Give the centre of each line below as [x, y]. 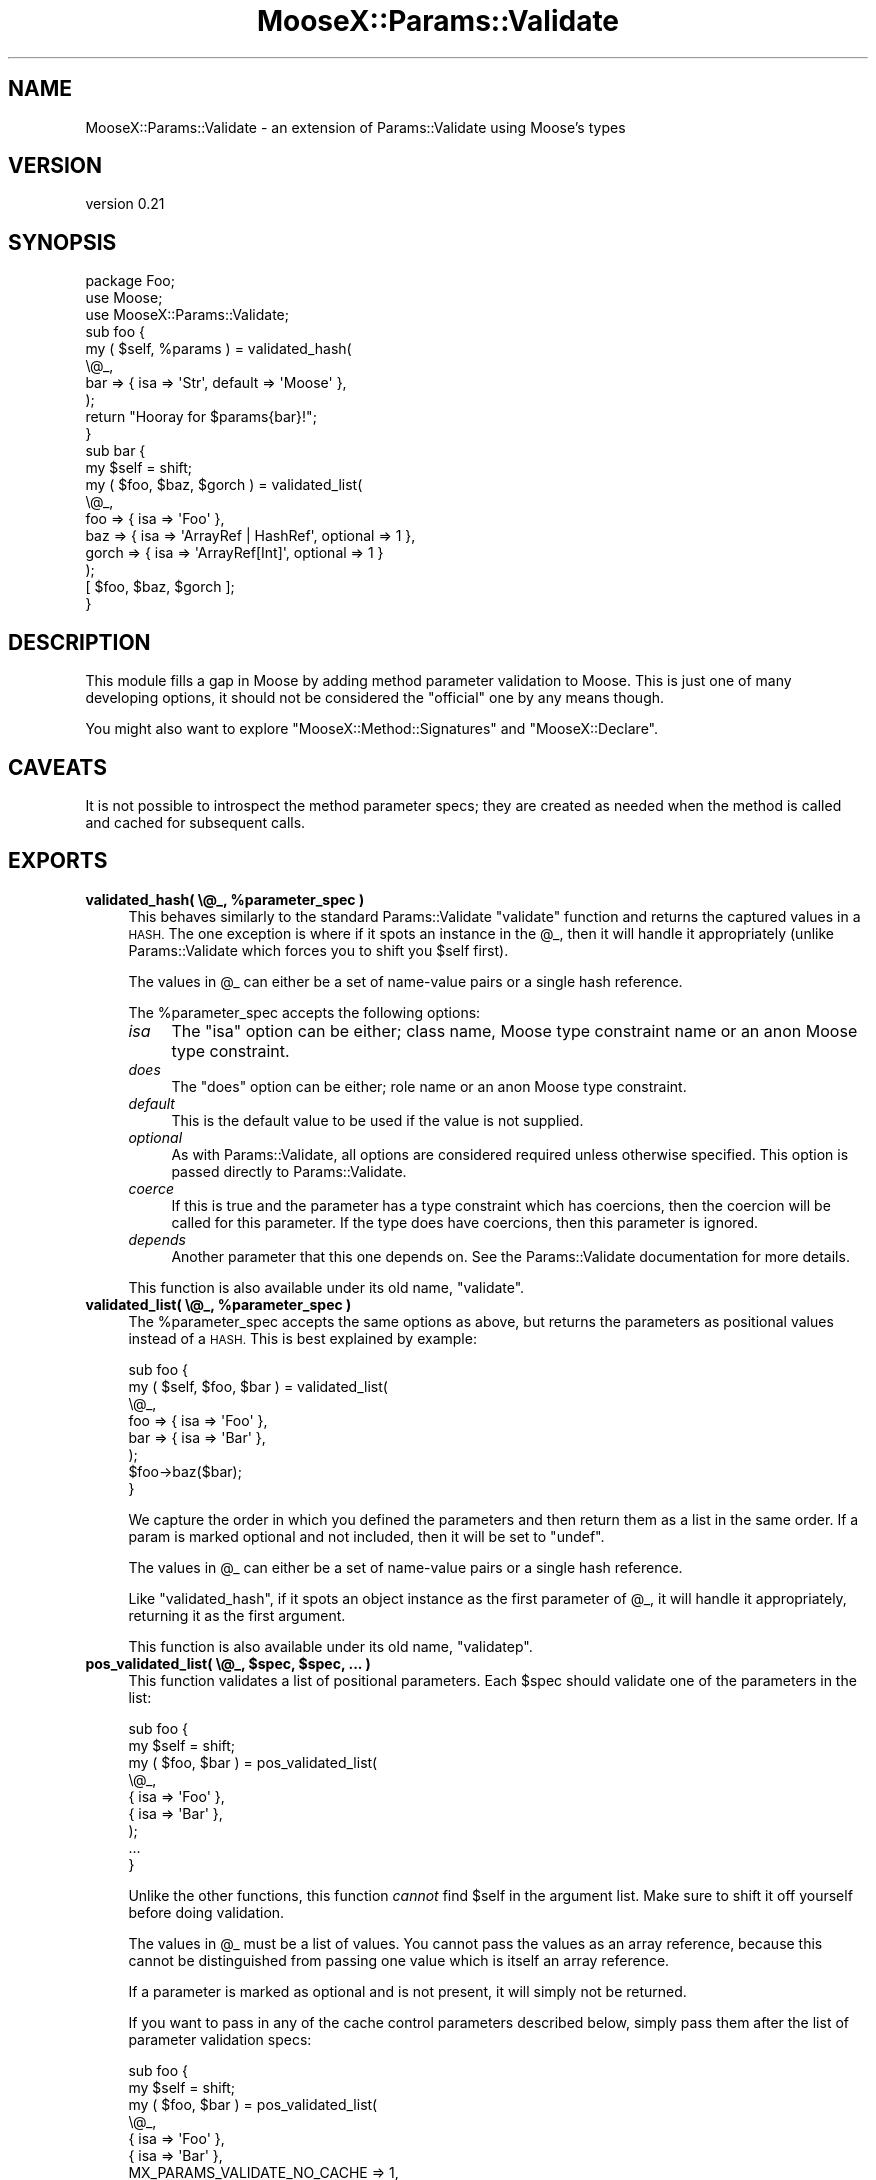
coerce [151, 1188]
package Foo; [130, 281]
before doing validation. [206, 1912]
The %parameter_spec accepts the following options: [304, 1012]
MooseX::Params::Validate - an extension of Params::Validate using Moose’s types [355, 127]
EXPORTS [58, 861]
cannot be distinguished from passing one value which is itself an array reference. [399, 1960]
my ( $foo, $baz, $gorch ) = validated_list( [224, 485]
